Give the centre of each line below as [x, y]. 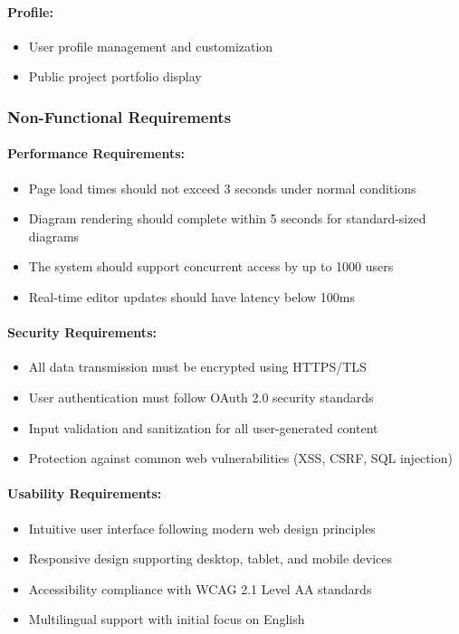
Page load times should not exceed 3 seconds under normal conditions [222, 188]
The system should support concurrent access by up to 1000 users [211, 266]
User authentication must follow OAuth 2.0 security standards [201, 397]
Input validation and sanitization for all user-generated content [203, 427]
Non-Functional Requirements [120, 116]
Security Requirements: [82, 332]
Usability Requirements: [85, 493]
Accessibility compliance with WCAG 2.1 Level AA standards [200, 588]
